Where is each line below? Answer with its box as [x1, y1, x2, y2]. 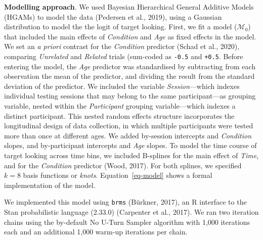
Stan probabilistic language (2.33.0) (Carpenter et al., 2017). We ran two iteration [4, 207, 259, 217]
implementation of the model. [4, 179, 96, 190]
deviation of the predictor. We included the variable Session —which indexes [4, 80, 240, 91]
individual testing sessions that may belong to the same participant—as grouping [4, 90, 256, 101]
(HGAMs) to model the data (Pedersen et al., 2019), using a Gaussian [4, 11, 222, 22]
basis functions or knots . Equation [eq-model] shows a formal [23, 170, 212, 180]
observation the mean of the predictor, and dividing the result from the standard [4, 71, 255, 81]
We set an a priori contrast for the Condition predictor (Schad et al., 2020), [4, 41, 240, 52]
